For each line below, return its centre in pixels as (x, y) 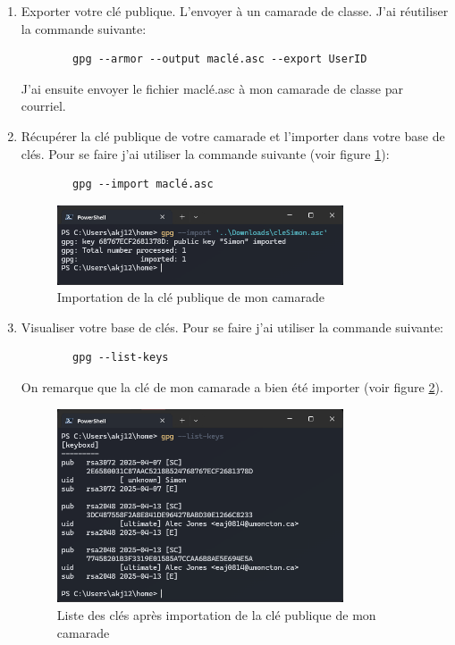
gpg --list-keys (121, 358)
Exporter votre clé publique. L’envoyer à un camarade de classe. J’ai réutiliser (235, 11)
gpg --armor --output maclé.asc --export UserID (220, 59)
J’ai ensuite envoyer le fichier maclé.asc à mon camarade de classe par (212, 88)
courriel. (43, 106)
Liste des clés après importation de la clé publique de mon (216, 614)
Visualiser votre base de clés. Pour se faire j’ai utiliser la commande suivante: (232, 327)
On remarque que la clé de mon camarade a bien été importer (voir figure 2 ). (232, 387)
